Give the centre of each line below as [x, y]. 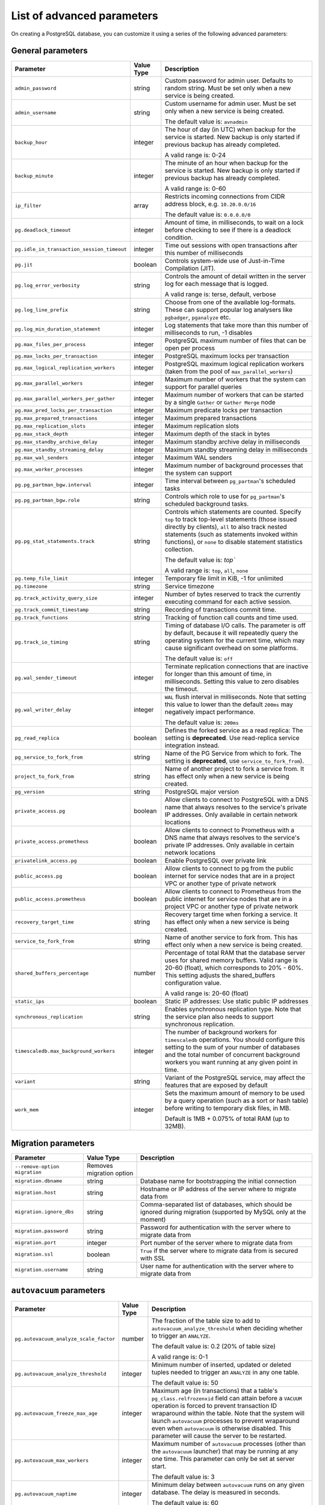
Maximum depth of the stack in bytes [217, 434]
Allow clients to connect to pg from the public [229, 869]
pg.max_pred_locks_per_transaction [63, 410]
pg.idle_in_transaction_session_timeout [71, 249]
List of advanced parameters [85, 16]
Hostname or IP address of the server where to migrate [218, 1189]
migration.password [42, 1231]
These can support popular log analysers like [229, 310]
